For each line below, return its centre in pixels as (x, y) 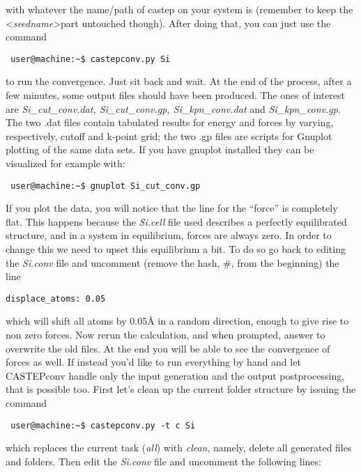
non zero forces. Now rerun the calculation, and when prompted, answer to (166, 335)
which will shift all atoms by (66, 321)
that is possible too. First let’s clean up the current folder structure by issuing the (181, 389)
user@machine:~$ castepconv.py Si (91, 59)
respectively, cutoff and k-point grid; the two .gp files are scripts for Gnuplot (169, 135)
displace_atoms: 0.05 (56, 298)
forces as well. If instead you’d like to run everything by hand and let (153, 362)
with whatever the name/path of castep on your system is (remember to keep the (179, 9)
